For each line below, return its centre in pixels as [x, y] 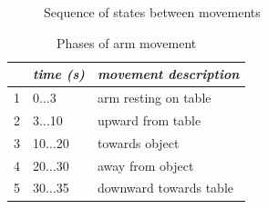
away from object [145, 165]
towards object [138, 142]
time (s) [59, 74]
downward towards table [165, 188]
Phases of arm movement [127, 42]
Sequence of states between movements [152, 12]
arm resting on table [154, 98]
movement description [168, 74]
